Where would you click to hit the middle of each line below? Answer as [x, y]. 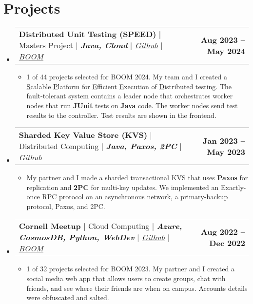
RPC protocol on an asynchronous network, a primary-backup [135, 197]
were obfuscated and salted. [68, 297]
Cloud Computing [119, 226]
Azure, [169, 226]
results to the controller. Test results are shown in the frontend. [121, 115]
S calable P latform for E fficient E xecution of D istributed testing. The [129, 86]
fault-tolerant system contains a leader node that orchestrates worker [130, 96]
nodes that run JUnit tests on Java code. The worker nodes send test [132, 105]
